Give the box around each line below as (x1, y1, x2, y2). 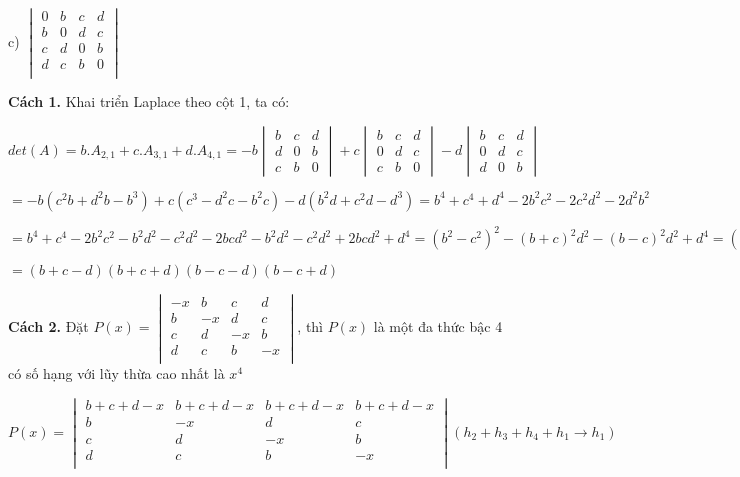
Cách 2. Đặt (8, 316, 89, 337)
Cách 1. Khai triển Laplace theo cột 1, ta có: (8, 91, 290, 112)
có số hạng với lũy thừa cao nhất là (8, 362, 225, 383)
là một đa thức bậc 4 (373, 316, 503, 337)
